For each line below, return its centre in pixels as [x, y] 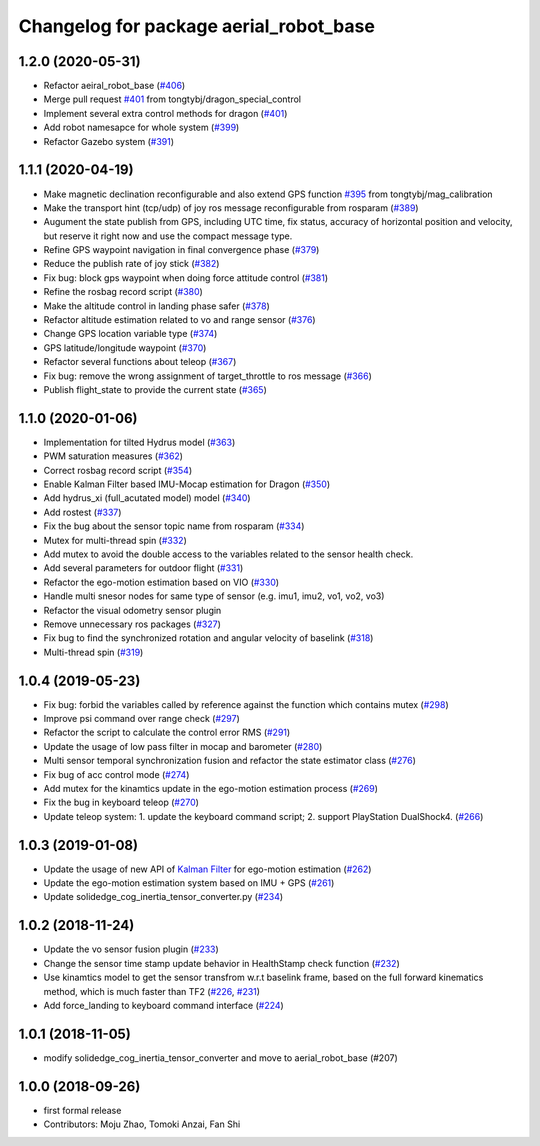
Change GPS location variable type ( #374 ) [130, 334]
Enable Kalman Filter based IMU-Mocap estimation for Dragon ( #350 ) [187, 484]
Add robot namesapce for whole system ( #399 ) [141, 127]
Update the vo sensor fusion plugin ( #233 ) [131, 949]
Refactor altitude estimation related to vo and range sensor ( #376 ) [179, 320]
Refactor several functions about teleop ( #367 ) [140, 362]
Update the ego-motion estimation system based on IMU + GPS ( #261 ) [189, 883]
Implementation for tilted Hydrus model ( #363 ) [139, 442]
